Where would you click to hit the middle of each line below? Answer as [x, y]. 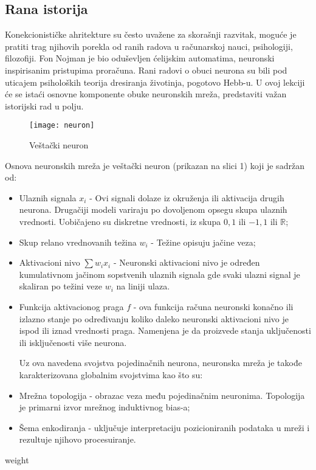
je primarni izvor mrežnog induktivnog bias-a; [105, 407]
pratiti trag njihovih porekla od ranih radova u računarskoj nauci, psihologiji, [149, 46]
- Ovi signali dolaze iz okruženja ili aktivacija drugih [187, 197]
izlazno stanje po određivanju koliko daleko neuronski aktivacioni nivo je [154, 318]
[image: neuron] [62, 126]
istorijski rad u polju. [44, 105]
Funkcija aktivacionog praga [71, 306]
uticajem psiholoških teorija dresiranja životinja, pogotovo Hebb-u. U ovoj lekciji [155, 82]
